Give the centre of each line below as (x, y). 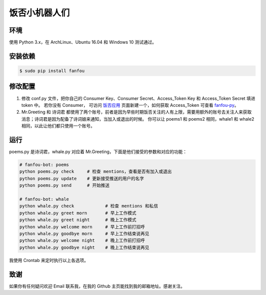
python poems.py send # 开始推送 (65, 185)
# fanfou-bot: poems (44, 165)
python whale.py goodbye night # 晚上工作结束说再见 (84, 247)
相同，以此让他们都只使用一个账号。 (58, 126)
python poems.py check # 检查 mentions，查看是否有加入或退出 (96, 172)
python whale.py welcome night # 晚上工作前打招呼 (82, 241)
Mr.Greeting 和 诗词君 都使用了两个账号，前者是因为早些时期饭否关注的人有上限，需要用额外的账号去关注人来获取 (136, 112)
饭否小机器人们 (39, 13)
